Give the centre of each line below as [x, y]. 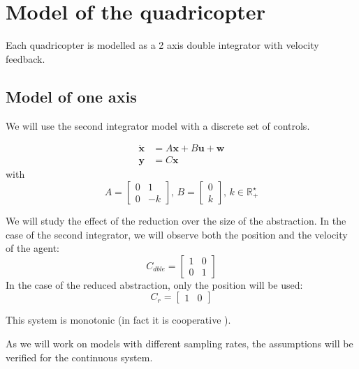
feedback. [25, 58]
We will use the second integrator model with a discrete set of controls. [158, 125]
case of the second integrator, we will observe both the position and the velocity [177, 234]
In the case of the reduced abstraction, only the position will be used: [154, 284]
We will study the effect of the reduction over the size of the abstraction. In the [176, 220]
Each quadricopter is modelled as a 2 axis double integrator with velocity [162, 45]
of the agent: [32, 248]
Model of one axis [71, 96]
